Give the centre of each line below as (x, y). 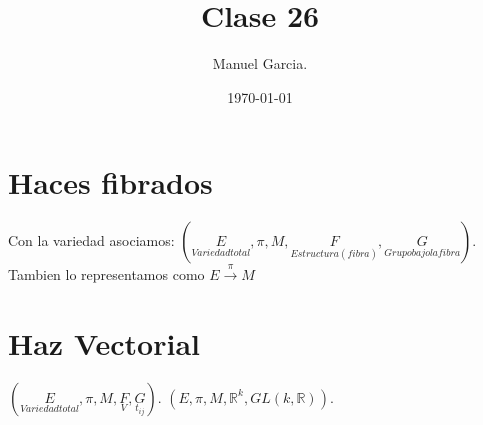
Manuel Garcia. (260, 63)
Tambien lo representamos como (106, 274)
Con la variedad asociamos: (91, 240)
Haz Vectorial (104, 342)
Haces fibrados (110, 182)
